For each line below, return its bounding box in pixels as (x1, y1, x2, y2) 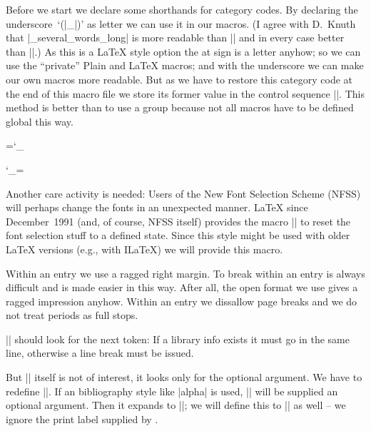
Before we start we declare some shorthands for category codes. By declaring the (6, 2, 358, 16)
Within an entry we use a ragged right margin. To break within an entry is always (6, 265, 365, 280)
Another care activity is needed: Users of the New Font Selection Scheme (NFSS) (6, 186, 361, 201)
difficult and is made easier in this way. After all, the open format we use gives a (6, 280, 358, 295)
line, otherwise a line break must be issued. (6, 345, 194, 360)
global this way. (6, 113, 73, 128)
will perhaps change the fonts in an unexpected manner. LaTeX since (6, 200, 308, 215)
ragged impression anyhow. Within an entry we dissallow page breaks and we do (6, 293, 357, 308)
